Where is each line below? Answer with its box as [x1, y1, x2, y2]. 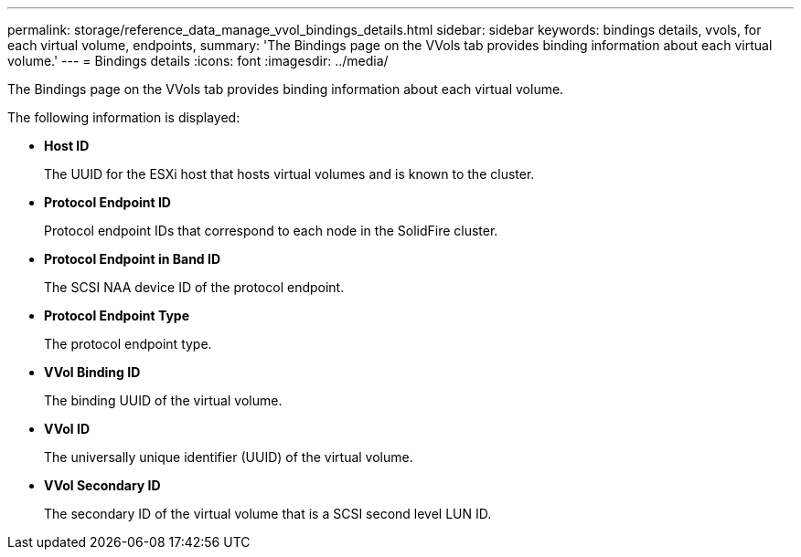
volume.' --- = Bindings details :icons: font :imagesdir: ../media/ [7, 53, 389, 68]
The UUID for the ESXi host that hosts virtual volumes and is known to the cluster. [44, 166, 535, 182]
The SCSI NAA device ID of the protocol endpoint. [44, 279, 345, 295]
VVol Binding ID [44, 364, 141, 380]
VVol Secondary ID [44, 478, 161, 493]
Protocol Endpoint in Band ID [44, 251, 221, 267]
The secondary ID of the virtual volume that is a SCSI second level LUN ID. [44, 506, 492, 521]
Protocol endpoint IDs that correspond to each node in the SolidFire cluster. [44, 223, 498, 238]
